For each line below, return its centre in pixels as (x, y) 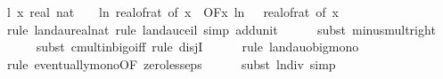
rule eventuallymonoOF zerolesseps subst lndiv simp (171, 63)
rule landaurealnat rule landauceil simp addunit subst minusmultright (221, 29)
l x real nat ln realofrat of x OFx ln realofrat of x (172, 12)
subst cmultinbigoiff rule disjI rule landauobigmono (197, 47)
